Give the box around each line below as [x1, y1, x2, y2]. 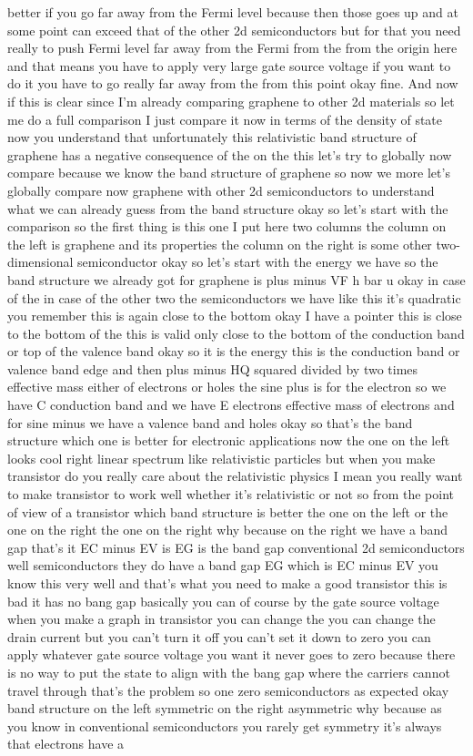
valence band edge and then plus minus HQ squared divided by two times [7, 359, 418, 378]
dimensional [7, 252, 74, 271]
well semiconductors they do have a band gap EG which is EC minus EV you [7, 556, 438, 575]
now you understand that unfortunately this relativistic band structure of [7, 128, 417, 147]
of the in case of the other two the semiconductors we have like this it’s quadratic [7, 288, 461, 307]
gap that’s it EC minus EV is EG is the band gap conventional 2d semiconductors [7, 537, 465, 557]
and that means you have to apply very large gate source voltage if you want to [7, 56, 451, 75]
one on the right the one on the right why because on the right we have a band [7, 520, 448, 539]
